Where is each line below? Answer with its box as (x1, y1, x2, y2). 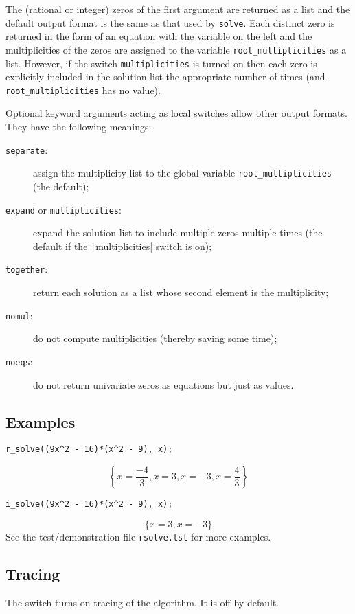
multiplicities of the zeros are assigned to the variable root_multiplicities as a (5, 42, 347, 56)
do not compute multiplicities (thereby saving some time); (33, 331, 277, 345)
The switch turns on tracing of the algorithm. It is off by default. (5, 595, 279, 609)
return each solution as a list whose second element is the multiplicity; (33, 285, 329, 299)
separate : (5, 142, 48, 157)
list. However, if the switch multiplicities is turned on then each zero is (5, 56, 317, 70)
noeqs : (5, 354, 33, 368)
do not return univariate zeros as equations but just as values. (33, 377, 294, 391)
